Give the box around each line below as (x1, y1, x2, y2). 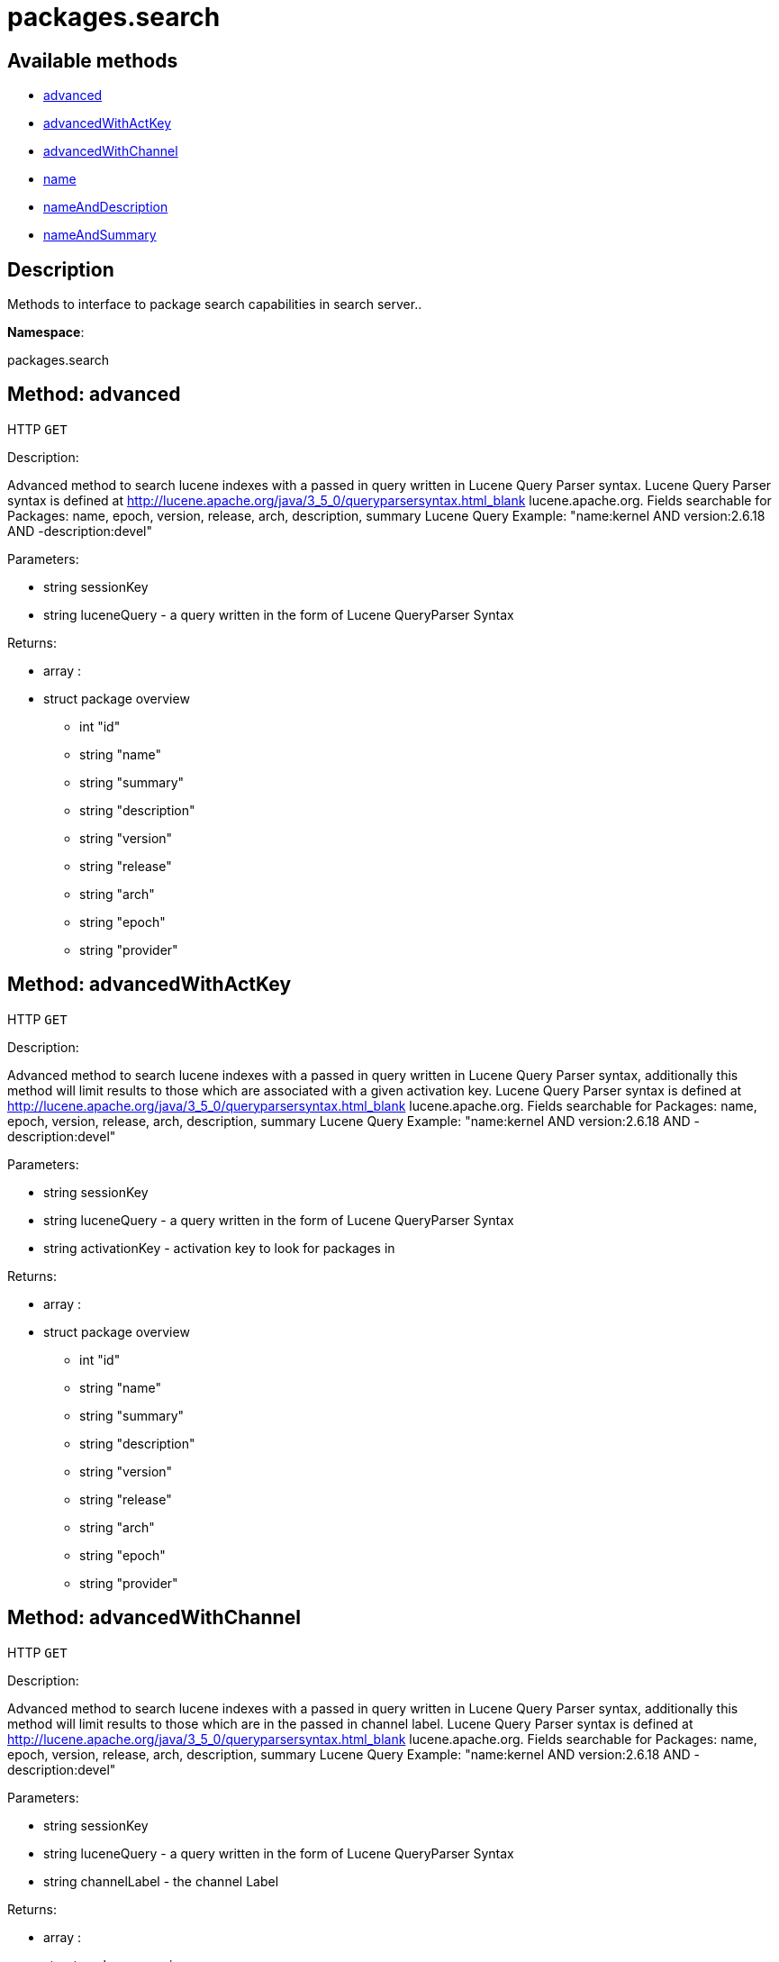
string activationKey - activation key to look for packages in (43, 1240, 395, 1256)
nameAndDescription (43, 199, 168, 215)
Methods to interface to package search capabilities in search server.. (7, 296, 422, 313)
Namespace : (7, 324, 85, 341)
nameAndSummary (43, 227, 157, 243)
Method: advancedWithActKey (7, 973, 292, 996)
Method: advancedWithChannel (7, 1606, 301, 1630)
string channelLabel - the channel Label (43, 1873, 279, 1889)
